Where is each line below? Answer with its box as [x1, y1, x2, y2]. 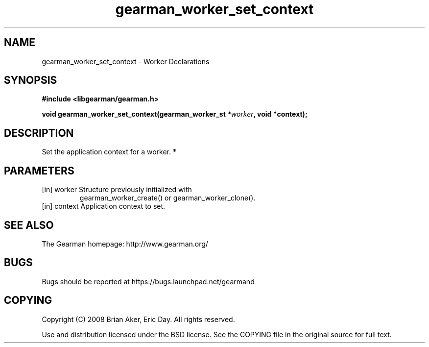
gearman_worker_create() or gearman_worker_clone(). [79, 194, 256, 202]
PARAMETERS [4, 164, 74, 177]
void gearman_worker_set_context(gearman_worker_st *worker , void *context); [42, 110, 308, 119]
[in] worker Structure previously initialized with [42, 185, 192, 194]
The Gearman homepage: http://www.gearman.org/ [42, 239, 208, 248]
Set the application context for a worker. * [42, 148, 176, 156]
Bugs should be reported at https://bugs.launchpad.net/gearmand [42, 277, 255, 286]
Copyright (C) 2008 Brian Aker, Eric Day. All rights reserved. [42, 315, 235, 323]
